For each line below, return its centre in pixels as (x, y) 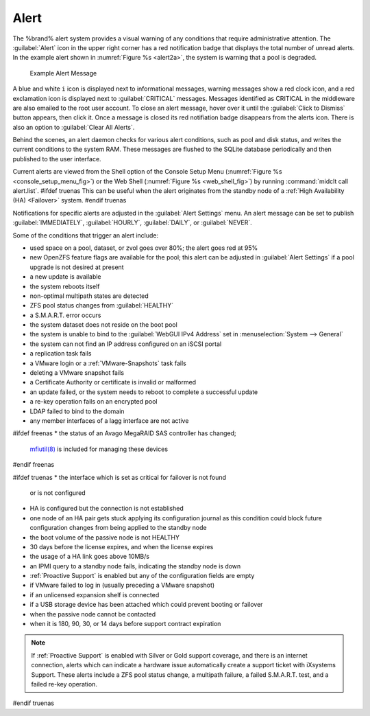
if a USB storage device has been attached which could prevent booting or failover (146, 605)
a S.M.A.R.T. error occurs (65, 315)
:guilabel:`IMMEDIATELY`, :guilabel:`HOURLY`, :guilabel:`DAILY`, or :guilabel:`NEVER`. (133, 222)
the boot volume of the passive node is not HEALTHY (104, 537)
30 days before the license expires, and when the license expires (122, 546)
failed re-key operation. (64, 684)
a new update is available (66, 277)
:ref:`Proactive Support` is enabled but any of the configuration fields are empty (142, 576)
